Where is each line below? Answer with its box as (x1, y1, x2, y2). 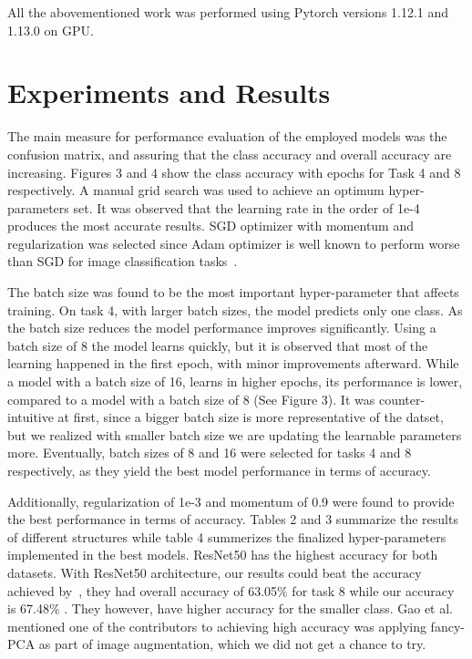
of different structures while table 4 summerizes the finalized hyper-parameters (7, 527, 446, 546)
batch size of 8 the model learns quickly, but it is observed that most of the (7, 335, 428, 355)
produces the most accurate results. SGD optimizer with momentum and (7, 216, 415, 235)
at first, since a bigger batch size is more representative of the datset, (57, 407, 444, 427)
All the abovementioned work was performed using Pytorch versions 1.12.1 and (7, 3, 449, 21)
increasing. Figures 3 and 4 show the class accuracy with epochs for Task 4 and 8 (7, 162, 461, 181)
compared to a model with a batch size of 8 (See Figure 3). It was (7, 389, 375, 408)
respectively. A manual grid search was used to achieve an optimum (7, 180, 385, 200)
